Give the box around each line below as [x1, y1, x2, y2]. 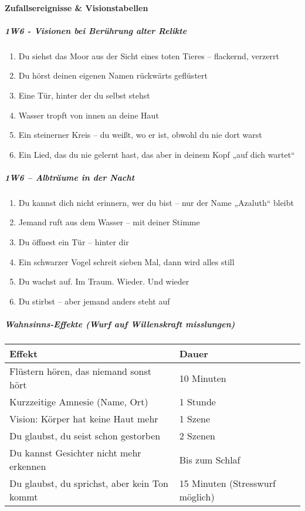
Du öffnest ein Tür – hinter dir [18, 236, 129, 248]
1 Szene [179, 412, 211, 425]
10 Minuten [179, 371, 226, 385]
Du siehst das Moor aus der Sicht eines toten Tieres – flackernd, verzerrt [18, 49, 280, 62]
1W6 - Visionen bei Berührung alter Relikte [5, 24, 187, 36]
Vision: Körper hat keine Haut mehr [9, 412, 158, 425]
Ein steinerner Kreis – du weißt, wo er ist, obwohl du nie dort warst [18, 128, 262, 141]
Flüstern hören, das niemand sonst [9, 364, 152, 378]
